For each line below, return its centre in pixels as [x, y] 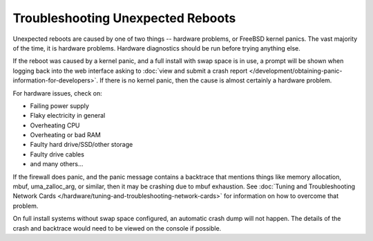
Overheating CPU [55, 125]
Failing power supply [60, 106]
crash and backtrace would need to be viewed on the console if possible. [117, 228]
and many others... [57, 164]
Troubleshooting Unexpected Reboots [124, 18]
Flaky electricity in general [68, 116]
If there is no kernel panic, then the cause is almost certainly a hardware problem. [216, 80]
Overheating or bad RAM [66, 135]
